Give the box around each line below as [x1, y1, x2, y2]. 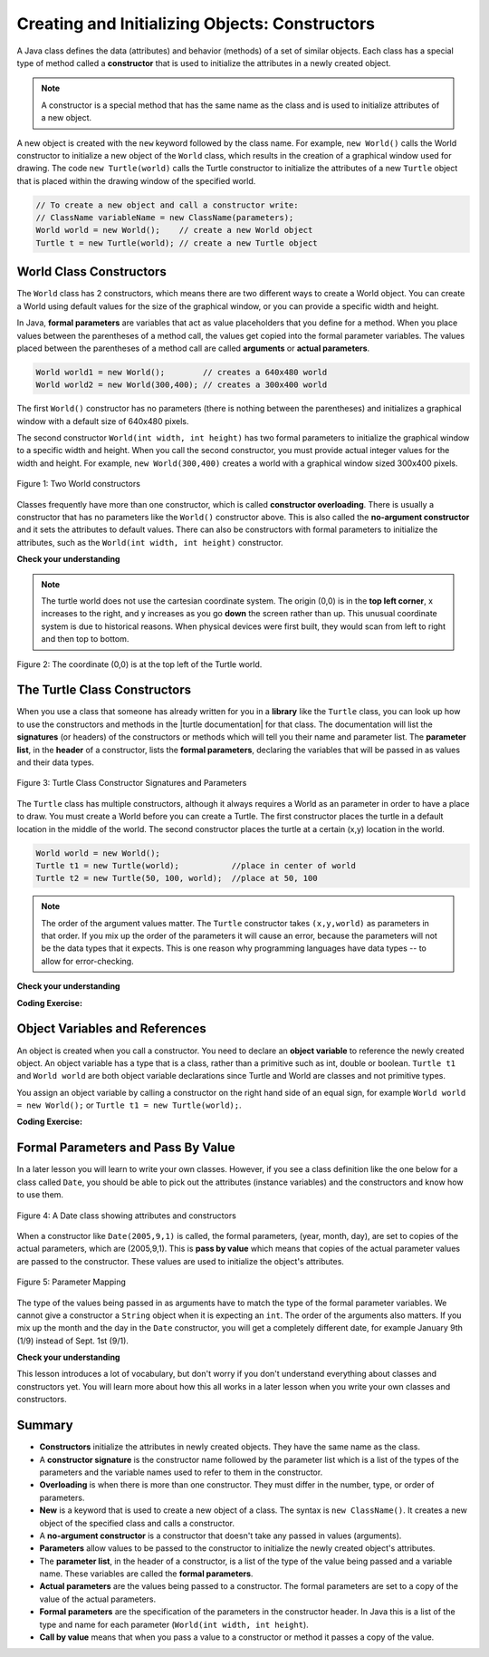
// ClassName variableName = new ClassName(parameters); [35, 213, 294, 223]
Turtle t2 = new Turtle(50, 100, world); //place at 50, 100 [35, 873, 318, 884]
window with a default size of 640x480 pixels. [16, 415, 189, 426]
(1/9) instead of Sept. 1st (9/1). [16, 1335, 129, 1346]
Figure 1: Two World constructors [16, 479, 140, 489]
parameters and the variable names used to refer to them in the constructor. [39, 1467, 323, 1478]
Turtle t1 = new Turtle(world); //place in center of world [35, 860, 357, 870]
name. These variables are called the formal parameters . [39, 1568, 254, 1579]
